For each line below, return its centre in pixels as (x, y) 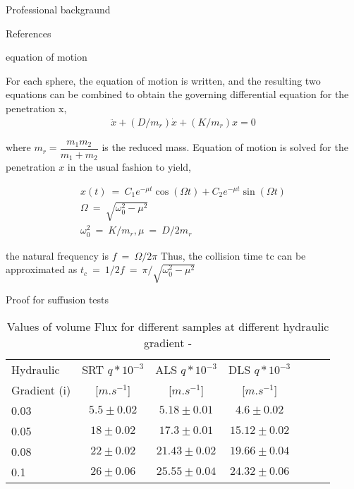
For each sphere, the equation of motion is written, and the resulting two (163, 80)
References (29, 33)
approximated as (42, 269)
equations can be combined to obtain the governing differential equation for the (177, 94)
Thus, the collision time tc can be (233, 255)
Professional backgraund (58, 9)
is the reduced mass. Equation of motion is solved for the (225, 147)
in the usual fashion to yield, (129, 167)
